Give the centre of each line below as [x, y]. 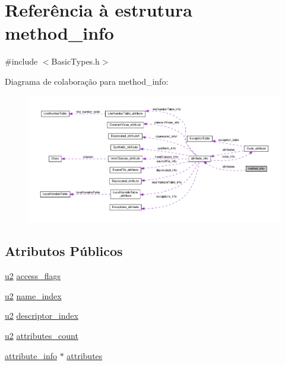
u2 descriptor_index [42, 316]
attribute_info [31, 355]
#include [21, 61]
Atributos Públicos [64, 251]
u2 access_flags [33, 276]
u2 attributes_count [42, 335]
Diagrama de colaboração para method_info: [87, 81]
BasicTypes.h [75, 61]
